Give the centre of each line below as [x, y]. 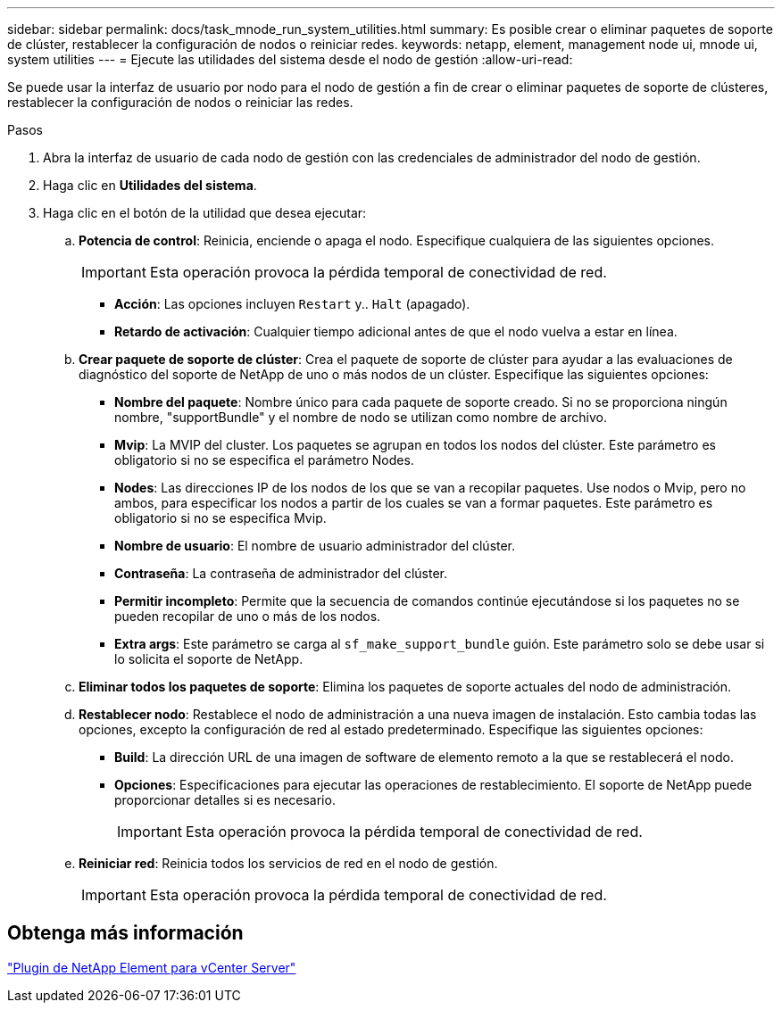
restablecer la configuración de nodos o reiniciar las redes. [180, 102]
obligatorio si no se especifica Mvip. [220, 518]
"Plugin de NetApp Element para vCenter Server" [152, 967]
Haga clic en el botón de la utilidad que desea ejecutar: [205, 213]
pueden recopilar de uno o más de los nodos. [248, 616]
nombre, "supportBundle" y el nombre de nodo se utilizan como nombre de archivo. [361, 417]
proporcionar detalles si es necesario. [225, 800]
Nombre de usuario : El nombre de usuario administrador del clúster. [315, 546]
